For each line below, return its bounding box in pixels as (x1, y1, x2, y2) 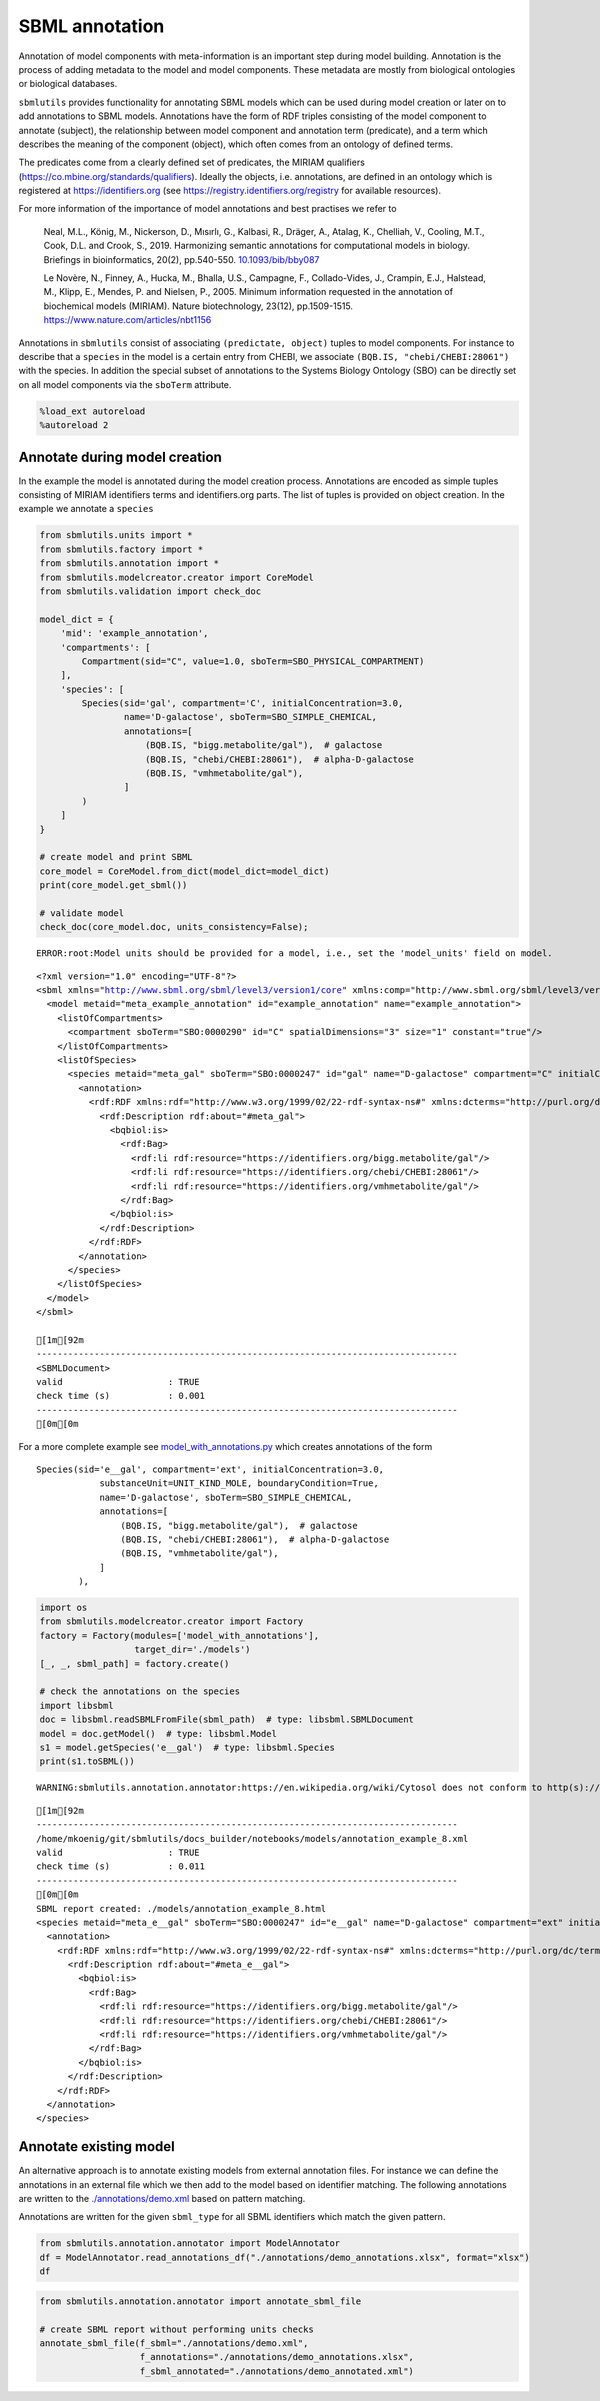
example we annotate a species (18, 503, 154, 515)
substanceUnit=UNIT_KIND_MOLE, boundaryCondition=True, (99, 1478, 379, 1489)
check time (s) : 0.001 (36, 1390, 205, 1402)
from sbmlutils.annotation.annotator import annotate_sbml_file (39, 2295, 362, 2307)
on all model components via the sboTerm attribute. (18, 378, 232, 390)
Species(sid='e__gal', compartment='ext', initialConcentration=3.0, (36, 1463, 385, 1475)
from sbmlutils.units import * (39, 530, 194, 541)
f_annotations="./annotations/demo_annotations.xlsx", (139, 2351, 415, 2363)
